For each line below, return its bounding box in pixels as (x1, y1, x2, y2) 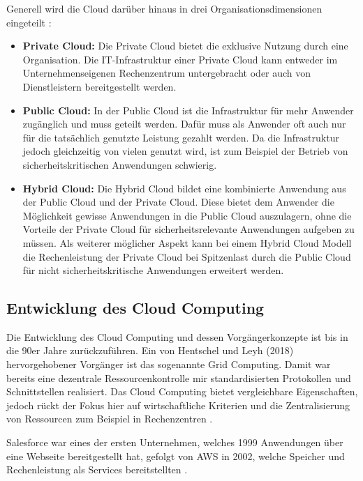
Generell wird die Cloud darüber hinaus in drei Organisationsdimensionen (6, 1, 323, 15)
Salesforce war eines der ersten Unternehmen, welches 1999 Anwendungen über (6, 435, 343, 450)
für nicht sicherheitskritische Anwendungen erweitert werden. (22, 263, 284, 277)
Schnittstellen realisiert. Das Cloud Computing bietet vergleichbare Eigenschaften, (6, 384, 358, 399)
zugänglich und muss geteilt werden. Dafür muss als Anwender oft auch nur (22, 116, 346, 131)
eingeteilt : (6, 15, 52, 29)
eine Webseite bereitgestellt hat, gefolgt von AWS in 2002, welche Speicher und (6, 448, 345, 463)
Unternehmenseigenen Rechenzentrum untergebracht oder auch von (22, 66, 311, 80)
